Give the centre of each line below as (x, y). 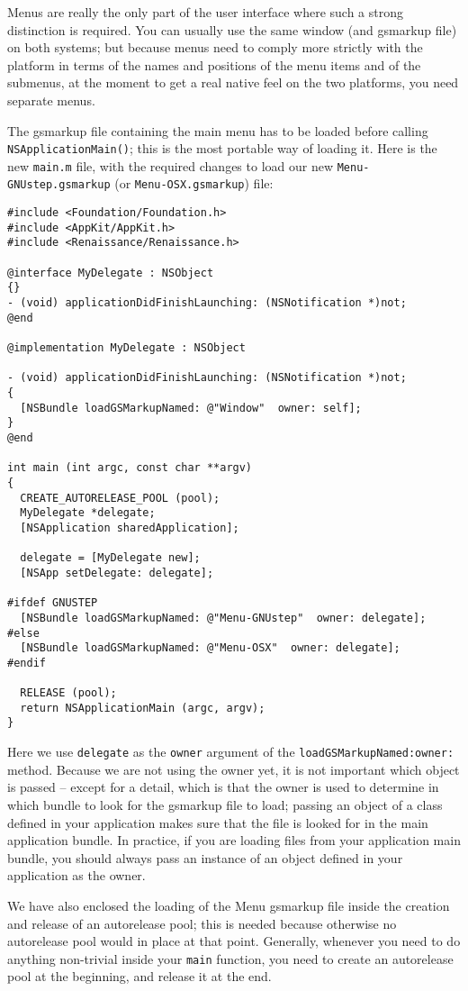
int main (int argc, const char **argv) (130, 468)
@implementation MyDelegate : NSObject (126, 348)
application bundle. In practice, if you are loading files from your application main (234, 840)
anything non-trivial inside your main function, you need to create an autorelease (230, 958)
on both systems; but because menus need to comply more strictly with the (215, 47)
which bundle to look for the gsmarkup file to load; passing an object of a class (225, 804)
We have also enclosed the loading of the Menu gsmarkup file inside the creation (229, 905)
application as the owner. (76, 875)
